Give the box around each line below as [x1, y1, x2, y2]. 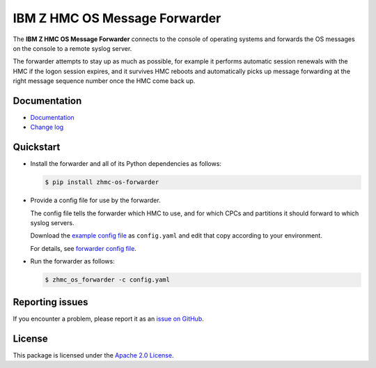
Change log [30, 123, 64, 132]
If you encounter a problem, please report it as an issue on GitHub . [13, 314, 205, 323]
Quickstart [13, 141, 61, 153]
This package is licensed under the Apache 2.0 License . [13, 351, 174, 359]
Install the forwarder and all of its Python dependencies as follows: [30, 160, 222, 168]
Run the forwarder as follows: [30, 257, 115, 266]
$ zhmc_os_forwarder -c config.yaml [45, 276, 171, 284]
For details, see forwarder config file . [30, 244, 137, 252]
